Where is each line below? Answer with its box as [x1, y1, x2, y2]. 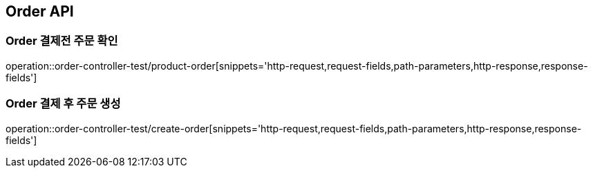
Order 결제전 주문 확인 [6, 34, 118, 48]
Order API [6, 3, 74, 20]
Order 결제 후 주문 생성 [6, 96, 121, 111]
